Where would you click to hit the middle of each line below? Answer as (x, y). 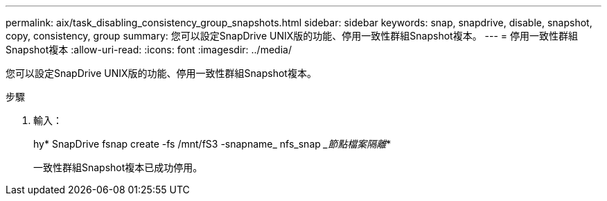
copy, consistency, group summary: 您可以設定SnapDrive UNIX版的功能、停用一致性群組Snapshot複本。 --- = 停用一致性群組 (292, 36)
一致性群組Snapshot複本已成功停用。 (118, 167)
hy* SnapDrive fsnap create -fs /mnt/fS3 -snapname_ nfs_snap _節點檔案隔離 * (212, 144)
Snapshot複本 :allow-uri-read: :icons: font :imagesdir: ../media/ (149, 50)
